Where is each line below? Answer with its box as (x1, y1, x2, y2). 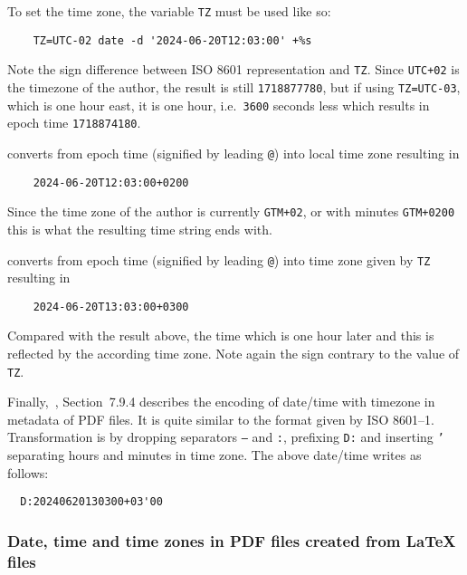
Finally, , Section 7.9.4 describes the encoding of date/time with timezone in (7, 392, 435, 411)
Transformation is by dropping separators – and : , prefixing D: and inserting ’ (7, 427, 444, 446)
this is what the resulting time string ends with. (7, 219, 272, 238)
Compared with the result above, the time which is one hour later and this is (7, 326, 434, 345)
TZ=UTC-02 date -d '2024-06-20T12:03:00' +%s (33, 34, 312, 47)
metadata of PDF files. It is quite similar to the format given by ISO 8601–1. (7, 409, 434, 428)
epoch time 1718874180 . (7, 113, 141, 132)
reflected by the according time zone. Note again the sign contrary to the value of (7, 344, 460, 362)
